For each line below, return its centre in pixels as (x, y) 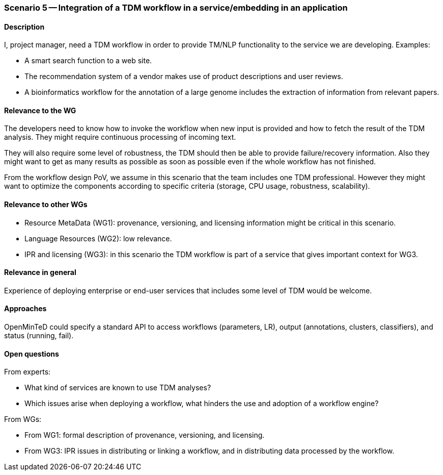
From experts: (27, 372)
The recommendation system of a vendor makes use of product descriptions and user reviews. (184, 77)
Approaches (25, 309)
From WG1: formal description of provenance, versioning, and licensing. (145, 435)
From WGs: (23, 419)
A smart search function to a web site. (88, 61)
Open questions (32, 354)
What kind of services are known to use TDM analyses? (118, 388)
